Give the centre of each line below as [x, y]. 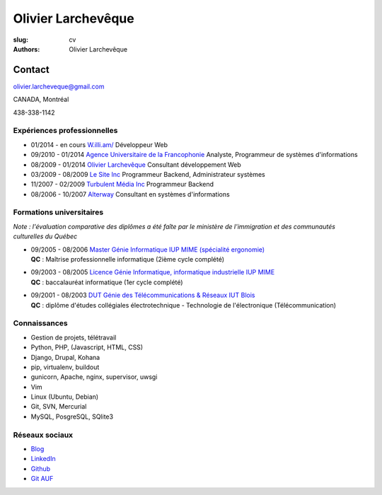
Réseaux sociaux [43, 435]
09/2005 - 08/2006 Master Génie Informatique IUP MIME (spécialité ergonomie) [148, 249]
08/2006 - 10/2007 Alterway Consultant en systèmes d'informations [130, 194]
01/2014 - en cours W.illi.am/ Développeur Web [99, 144]
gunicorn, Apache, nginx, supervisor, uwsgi [94, 377]
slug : [21, 40]
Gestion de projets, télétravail [74, 337]
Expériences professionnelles [65, 131]
